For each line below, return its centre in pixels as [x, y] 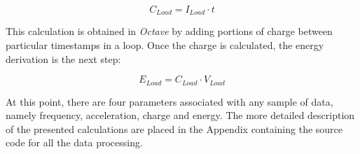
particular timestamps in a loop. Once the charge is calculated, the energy [165, 45]
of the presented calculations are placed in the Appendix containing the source [174, 128]
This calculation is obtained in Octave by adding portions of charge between [169, 31]
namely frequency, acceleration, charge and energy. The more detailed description [180, 115]
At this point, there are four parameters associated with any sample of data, [169, 101]
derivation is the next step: [63, 58]
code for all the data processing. [74, 142]
